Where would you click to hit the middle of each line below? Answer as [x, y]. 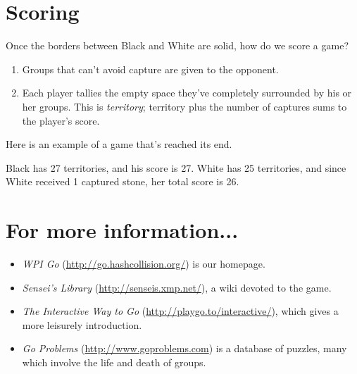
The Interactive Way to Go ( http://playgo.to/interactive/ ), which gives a [180, 311]
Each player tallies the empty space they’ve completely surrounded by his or [187, 93]
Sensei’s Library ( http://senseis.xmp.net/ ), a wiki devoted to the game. [177, 287]
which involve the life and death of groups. [114, 362]
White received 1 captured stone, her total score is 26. [123, 181]
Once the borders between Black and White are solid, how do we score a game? [177, 45]
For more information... [122, 230]
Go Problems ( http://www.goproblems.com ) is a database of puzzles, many [184, 348]
